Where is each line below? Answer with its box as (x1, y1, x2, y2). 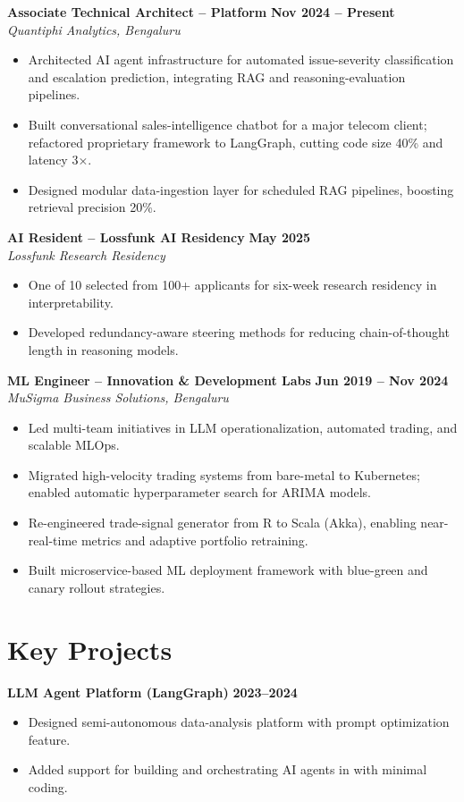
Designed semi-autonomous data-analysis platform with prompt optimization (28, 713, 450, 731)
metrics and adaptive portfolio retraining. (80, 530, 308, 549)
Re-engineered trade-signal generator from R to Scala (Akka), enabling (28, 513, 417, 532)
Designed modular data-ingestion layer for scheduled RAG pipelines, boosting (28, 180, 454, 198)
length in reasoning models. (28, 340, 179, 359)
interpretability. (28, 292, 114, 311)
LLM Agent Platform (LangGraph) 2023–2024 (7, 682, 298, 701)
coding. (28, 777, 68, 796)
